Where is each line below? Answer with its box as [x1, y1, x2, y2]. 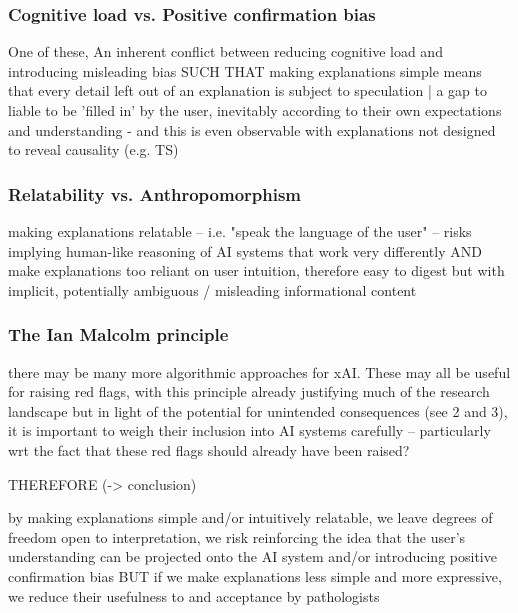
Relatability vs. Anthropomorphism [8, 181, 302, 206]
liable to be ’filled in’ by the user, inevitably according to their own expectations [8, 100, 502, 120]
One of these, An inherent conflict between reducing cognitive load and [8, 41, 443, 62]
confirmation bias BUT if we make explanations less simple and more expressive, [8, 565, 502, 586]
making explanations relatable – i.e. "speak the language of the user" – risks [8, 221, 472, 241]
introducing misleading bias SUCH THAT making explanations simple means [8, 60, 482, 81]
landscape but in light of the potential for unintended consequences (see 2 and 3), [8, 400, 508, 421]
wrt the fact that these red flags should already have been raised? [8, 439, 410, 460]
